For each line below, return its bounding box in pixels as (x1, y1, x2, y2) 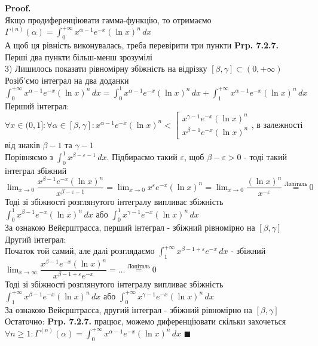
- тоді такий (244, 151, 287, 163)
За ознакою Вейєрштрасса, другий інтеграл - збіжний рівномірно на (5, 303, 252, 316)
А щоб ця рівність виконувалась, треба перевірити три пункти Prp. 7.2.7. (5, 38, 279, 51)
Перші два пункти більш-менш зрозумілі (5, 50, 152, 63)
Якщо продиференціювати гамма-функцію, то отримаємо (5, 13, 212, 26)
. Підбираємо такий (106, 151, 178, 163)
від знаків (5, 138, 40, 151)
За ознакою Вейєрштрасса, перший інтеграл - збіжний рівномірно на (5, 221, 255, 234)
